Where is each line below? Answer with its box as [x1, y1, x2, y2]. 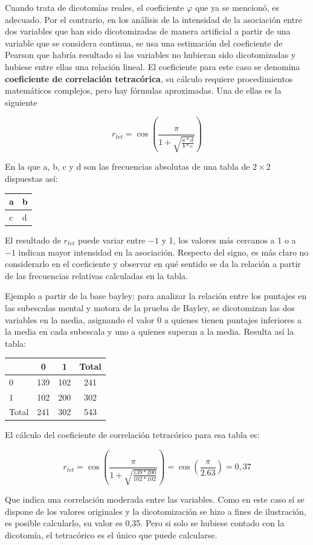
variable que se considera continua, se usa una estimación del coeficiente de [5, 36, 283, 49]
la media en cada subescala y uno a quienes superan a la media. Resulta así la [5, 325, 294, 338]
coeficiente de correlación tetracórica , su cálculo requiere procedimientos [5, 72, 293, 85]
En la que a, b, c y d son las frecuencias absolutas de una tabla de [5, 160, 250, 173]
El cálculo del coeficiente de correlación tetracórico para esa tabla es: [5, 428, 260, 441]
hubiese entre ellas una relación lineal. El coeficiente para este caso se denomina [5, 60, 300, 73]
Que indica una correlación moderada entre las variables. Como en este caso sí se [5, 493, 305, 506]
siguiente [5, 95, 37, 108]
